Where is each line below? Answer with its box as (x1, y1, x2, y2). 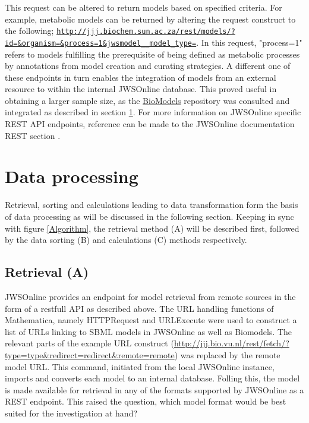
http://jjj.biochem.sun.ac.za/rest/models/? (56, 27, 235, 36)
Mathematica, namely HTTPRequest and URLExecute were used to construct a (5, 314, 297, 326)
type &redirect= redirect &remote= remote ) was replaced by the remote (27, 348, 280, 361)
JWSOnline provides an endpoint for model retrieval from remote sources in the (5, 290, 296, 302)
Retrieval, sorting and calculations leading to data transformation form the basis (5, 198, 298, 211)
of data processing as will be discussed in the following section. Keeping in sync (5, 210, 294, 222)
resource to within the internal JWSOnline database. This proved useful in (5, 83, 277, 95)
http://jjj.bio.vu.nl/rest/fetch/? (174, 337, 289, 349)
